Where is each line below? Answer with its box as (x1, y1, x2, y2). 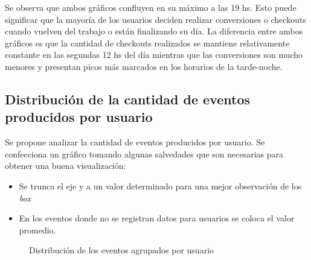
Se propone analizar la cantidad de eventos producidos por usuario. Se (5, 136, 265, 148)
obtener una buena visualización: (5, 159, 126, 172)
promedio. (19, 223, 56, 236)
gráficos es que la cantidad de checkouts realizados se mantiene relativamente (5, 36, 290, 49)
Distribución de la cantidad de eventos (5, 89, 251, 108)
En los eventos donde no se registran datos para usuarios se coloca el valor (19, 212, 295, 224)
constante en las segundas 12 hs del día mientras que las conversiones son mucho (5, 48, 303, 61)
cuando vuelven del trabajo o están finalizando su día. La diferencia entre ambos (5, 25, 303, 37)
